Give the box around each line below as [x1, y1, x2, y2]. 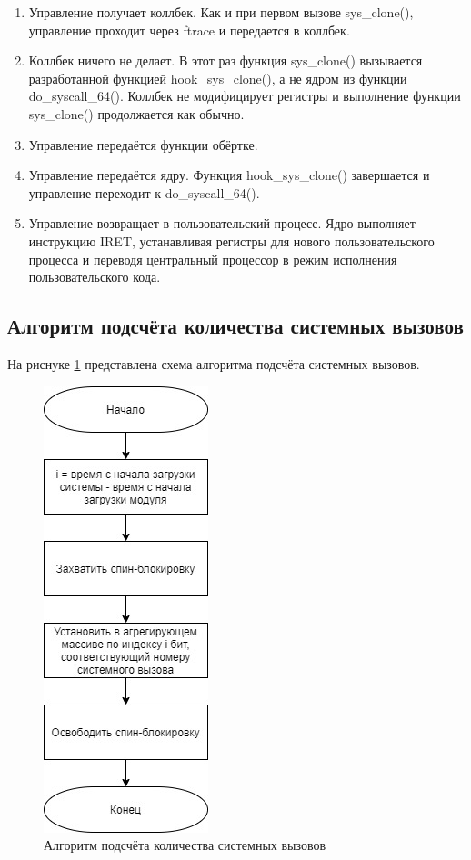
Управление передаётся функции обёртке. [28, 135, 258, 154]
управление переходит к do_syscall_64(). [28, 183, 260, 202]
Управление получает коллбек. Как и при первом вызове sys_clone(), [28, 3, 414, 21]
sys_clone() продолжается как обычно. [28, 104, 245, 123]
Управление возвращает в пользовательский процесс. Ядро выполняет [28, 214, 416, 233]
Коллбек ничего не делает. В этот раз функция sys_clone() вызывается [28, 51, 423, 70]
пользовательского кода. [28, 267, 161, 286]
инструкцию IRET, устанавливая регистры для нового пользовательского [28, 231, 435, 250]
